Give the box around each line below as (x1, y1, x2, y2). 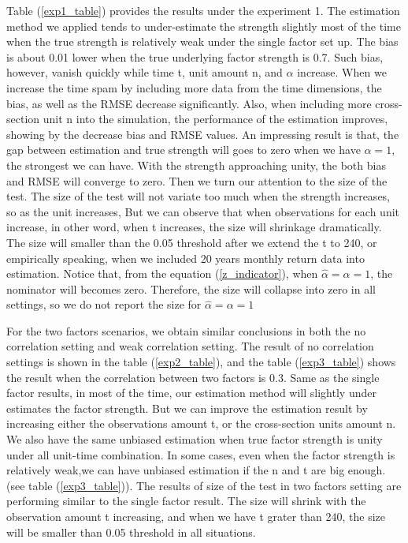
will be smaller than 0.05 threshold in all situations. (6, 523, 256, 540)
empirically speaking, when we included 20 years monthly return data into (6, 249, 365, 266)
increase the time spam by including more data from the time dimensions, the (6, 79, 382, 95)
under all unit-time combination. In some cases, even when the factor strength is (6, 446, 395, 462)
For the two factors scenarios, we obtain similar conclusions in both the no (6, 322, 366, 339)
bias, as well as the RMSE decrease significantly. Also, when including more (6, 95, 372, 111)
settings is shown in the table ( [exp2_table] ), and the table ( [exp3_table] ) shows (6, 354, 396, 370)
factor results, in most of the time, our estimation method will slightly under (6, 384, 376, 401)
